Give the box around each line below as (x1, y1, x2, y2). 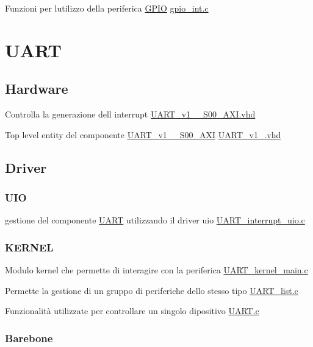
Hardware (5, 79, 68, 98)
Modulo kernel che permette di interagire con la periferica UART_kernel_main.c (5, 264, 308, 276)
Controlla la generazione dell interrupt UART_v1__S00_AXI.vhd (5, 108, 256, 121)
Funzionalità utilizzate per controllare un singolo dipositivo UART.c (5, 304, 259, 317)
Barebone (5, 330, 53, 345)
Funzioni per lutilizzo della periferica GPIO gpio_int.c (5, 2, 209, 14)
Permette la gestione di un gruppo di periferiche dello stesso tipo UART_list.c (5, 284, 298, 296)
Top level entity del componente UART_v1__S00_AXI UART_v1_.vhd (5, 128, 281, 141)
